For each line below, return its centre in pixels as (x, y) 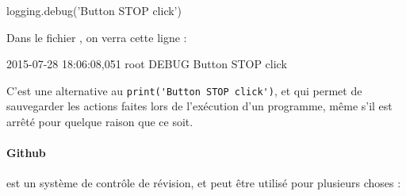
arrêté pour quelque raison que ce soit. (100, 122)
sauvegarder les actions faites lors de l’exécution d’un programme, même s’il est (199, 106)
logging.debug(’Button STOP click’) (94, 10)
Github (26, 153)
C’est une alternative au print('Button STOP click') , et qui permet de (184, 90)
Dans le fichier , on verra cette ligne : (97, 37)
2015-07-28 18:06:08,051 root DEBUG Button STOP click (147, 64)
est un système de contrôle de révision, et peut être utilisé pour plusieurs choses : (204, 183)
